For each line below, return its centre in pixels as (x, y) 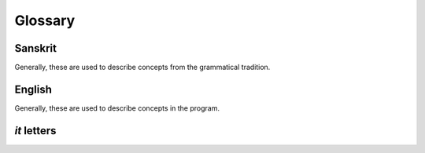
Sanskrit (35, 48)
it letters (35, 131)
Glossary (45, 20)
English (33, 89)
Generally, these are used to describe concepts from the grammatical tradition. (142, 67)
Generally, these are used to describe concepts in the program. (117, 108)
